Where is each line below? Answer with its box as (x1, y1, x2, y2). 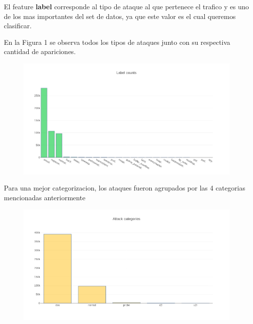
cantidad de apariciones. (4, 46, 76, 57)
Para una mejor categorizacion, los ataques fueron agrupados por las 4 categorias (4, 183, 245, 193)
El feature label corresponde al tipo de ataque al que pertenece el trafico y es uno (4, 1, 249, 11)
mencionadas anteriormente (4, 192, 86, 202)
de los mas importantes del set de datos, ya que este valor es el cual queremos (4, 11, 236, 21)
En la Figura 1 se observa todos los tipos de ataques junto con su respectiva (4, 37, 231, 47)
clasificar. (4, 20, 32, 31)
